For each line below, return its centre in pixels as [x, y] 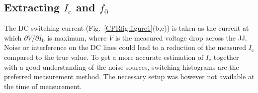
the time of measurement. [43, 86]
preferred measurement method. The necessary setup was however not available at [129, 76]
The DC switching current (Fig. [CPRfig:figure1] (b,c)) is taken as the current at [127, 28]
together [226, 57]
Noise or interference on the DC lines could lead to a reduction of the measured [125, 47]
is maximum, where [77, 37]
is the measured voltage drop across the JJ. [181, 37]
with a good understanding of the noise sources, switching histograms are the [122, 67]
